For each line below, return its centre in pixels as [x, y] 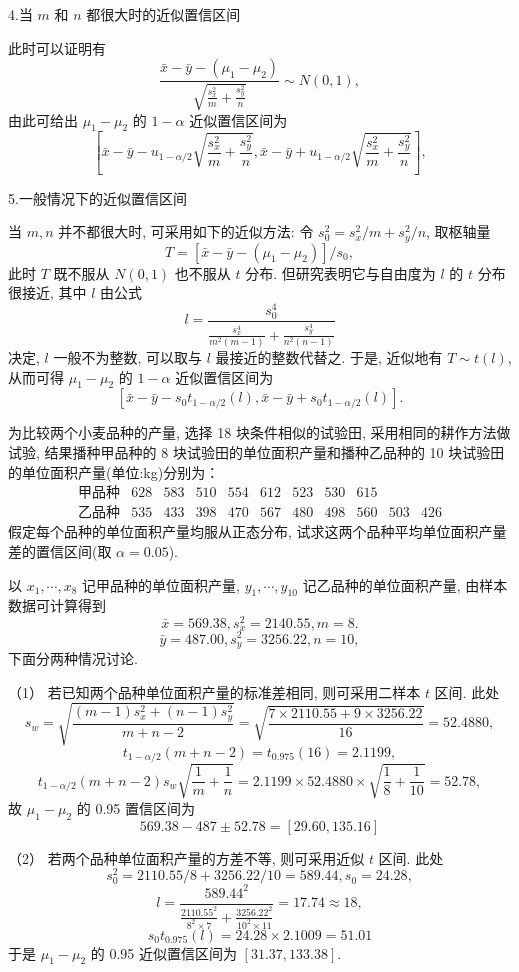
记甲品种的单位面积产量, [161, 584]
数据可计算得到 [57, 605]
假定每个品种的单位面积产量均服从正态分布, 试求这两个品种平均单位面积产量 [257, 531]
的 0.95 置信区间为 [135, 807]
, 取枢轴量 [458, 231]
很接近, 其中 [47, 292]
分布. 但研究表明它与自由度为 [340, 272]
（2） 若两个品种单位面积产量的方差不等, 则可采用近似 [186, 857]
